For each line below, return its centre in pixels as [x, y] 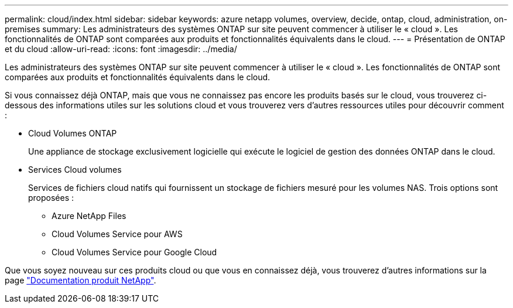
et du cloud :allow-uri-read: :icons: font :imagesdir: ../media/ [121, 49]
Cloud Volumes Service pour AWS [117, 234]
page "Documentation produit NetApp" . [81, 280]
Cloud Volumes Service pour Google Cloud [134, 252]
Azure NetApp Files [89, 216]
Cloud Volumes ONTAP [73, 133]
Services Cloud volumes [75, 170]
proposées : [51, 198]
